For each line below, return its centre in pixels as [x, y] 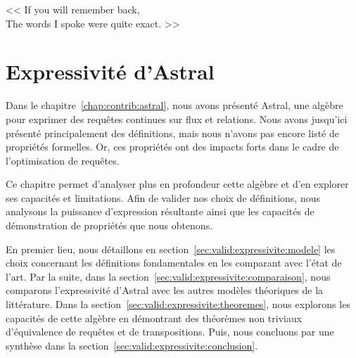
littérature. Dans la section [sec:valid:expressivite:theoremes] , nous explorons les [178, 304]
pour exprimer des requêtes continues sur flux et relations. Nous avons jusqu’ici [177, 119]
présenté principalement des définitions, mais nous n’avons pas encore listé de [172, 133]
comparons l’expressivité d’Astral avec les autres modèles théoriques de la [165, 290]
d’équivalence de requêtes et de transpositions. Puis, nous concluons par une [170, 332]
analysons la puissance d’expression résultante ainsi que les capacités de [160, 211]
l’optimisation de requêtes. [63, 160]
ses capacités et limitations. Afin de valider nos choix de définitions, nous [163, 197]
